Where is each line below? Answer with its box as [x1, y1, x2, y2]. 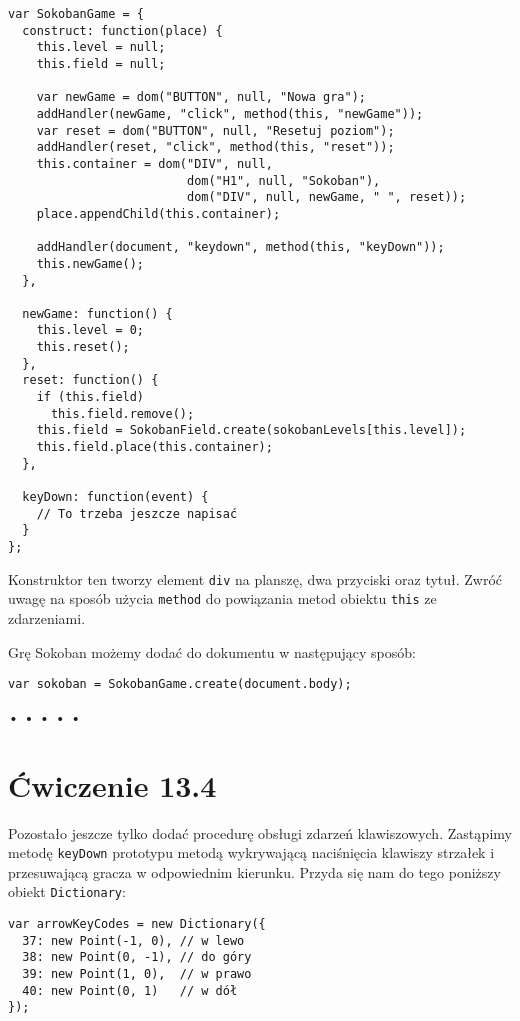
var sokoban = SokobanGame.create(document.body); [8, 677, 352, 692]
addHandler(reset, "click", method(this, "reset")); [36, 140, 395, 155]
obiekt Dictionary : [8, 881, 126, 902]
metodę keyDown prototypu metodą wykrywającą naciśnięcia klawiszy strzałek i [8, 842, 495, 863]
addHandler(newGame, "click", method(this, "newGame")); [36, 106, 424, 121]
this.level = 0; [36, 323, 145, 338]
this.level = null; [36, 40, 166, 55]
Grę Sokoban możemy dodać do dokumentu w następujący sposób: [8, 641, 416, 662]
